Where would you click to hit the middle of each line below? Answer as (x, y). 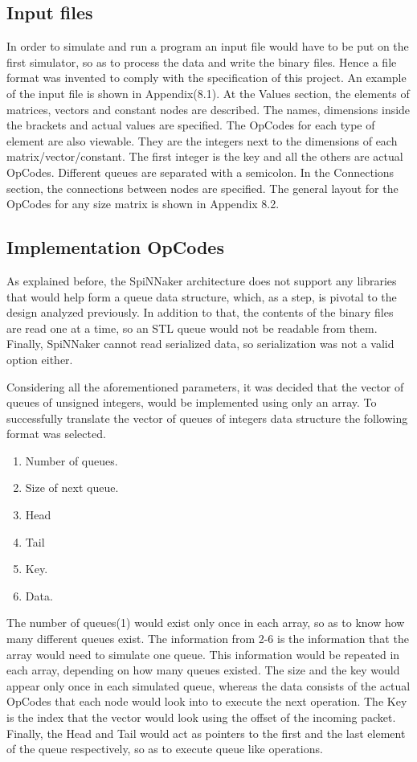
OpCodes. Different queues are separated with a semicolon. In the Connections (200, 172)
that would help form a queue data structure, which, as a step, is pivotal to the (202, 296)
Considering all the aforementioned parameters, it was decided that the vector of (205, 386)
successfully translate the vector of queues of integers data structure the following (207, 418)
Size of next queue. (72, 488)
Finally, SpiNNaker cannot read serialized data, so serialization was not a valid (200, 344)
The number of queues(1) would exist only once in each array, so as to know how (206, 623)
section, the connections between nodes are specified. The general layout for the (202, 188)
